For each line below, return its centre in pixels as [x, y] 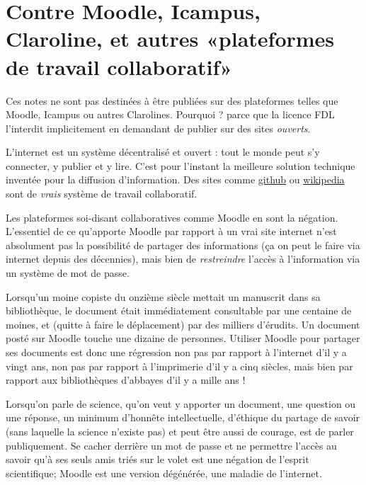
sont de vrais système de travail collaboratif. [102, 194]
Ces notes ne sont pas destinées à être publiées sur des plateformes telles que [172, 100]
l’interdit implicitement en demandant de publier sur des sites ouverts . [158, 128]
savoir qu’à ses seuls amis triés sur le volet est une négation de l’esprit [158, 459]
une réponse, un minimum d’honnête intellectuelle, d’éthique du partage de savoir [183, 417]
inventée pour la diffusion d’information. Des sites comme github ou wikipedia [175, 179]
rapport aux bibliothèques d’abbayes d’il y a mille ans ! [126, 380]
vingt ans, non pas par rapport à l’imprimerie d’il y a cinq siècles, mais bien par [179, 366]
